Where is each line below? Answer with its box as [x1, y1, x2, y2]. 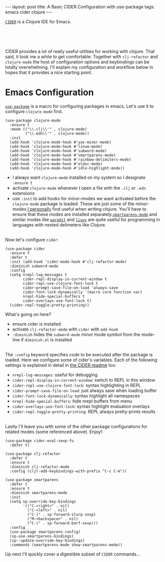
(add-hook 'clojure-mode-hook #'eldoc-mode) [9, 161, 103, 167]
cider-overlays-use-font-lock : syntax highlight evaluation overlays [12, 403, 150, 409]
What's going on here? [5, 311, 51, 317]
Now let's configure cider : [5, 236, 59, 242]
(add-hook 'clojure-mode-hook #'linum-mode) [9, 144, 103, 149]
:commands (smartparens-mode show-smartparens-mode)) [9, 542, 123, 547]
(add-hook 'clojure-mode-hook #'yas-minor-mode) [9, 140, 112, 145]
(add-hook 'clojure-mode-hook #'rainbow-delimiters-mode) [9, 157, 132, 162]
